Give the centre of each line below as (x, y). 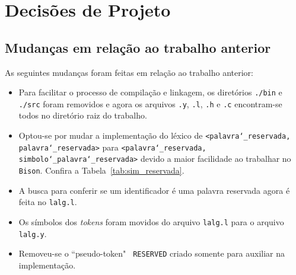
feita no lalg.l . (48, 202)
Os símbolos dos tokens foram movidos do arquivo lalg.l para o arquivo (151, 221)
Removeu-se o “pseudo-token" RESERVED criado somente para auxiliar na (152, 253)
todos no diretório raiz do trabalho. (83, 115)
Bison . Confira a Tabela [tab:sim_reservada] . (101, 170)
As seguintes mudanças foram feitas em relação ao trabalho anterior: (129, 72)
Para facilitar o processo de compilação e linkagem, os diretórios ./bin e (150, 92)
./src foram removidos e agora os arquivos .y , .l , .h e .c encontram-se (150, 103)
